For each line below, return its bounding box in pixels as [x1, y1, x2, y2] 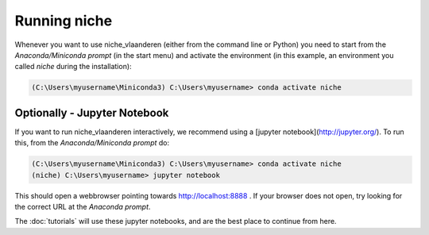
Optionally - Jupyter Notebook [14, 106, 169, 119]
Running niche [14, 12, 113, 29]
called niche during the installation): [14, 62, 132, 71]
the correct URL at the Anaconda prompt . [14, 202, 151, 211]
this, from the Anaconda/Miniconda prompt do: [14, 138, 170, 148]
